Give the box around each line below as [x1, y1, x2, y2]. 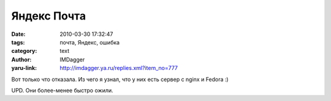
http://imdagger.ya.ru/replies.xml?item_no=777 [59, 64, 178, 72]
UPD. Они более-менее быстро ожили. [11, 86, 113, 94]
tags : [11, 38, 25, 46]
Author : [11, 55, 32, 63]
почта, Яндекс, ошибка [59, 38, 120, 46]
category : [11, 47, 37, 55]
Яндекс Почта [11, 9, 86, 23]
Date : [11, 30, 26, 38]
